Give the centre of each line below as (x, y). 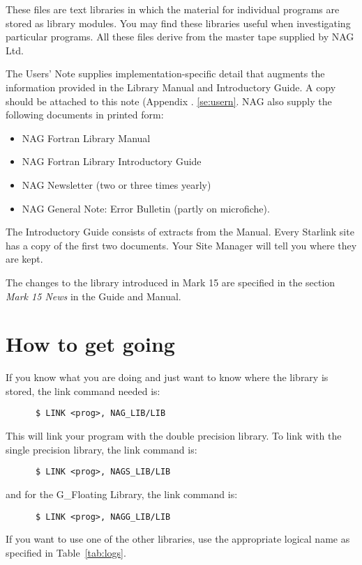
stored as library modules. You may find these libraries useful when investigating (178, 23)
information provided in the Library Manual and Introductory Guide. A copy (171, 87)
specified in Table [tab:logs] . (66, 552)
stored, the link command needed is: (83, 390)
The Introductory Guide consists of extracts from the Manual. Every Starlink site (180, 232)
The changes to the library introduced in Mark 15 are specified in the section (171, 282)
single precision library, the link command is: (101, 449)
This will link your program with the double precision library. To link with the (174, 436)
